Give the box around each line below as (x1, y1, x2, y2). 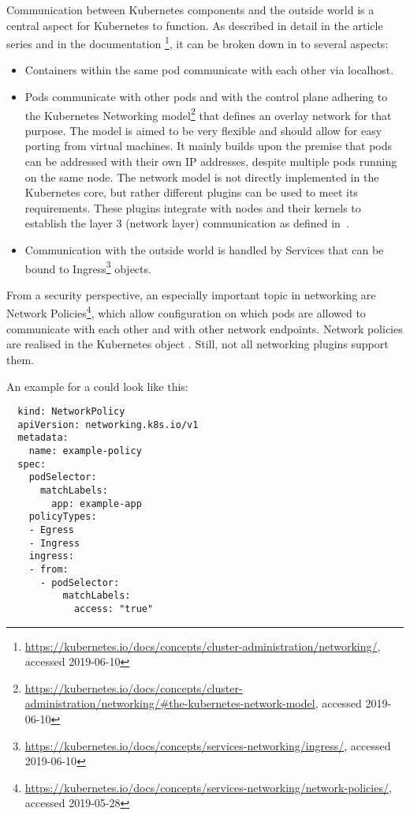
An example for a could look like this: (6, 377, 188, 394)
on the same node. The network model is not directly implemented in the (24, 168, 379, 185)
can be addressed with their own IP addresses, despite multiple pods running (24, 153, 397, 170)
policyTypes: (28, 511, 97, 523)
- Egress (28, 524, 74, 535)
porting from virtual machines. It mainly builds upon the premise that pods (24, 137, 393, 154)
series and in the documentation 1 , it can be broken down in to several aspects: (6, 33, 389, 51)
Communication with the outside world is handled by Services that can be (24, 242, 384, 258)
